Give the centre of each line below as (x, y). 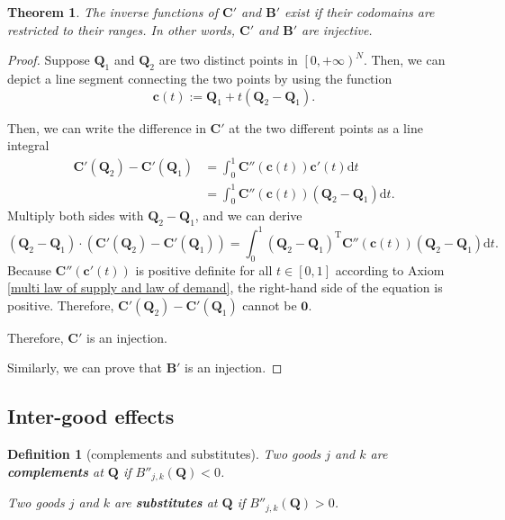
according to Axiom (390, 269)
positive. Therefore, (61, 305)
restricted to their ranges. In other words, (122, 29)
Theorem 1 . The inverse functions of (113, 12)
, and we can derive (248, 215)
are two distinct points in (228, 60)
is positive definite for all (204, 269)
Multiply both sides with (76, 215)
